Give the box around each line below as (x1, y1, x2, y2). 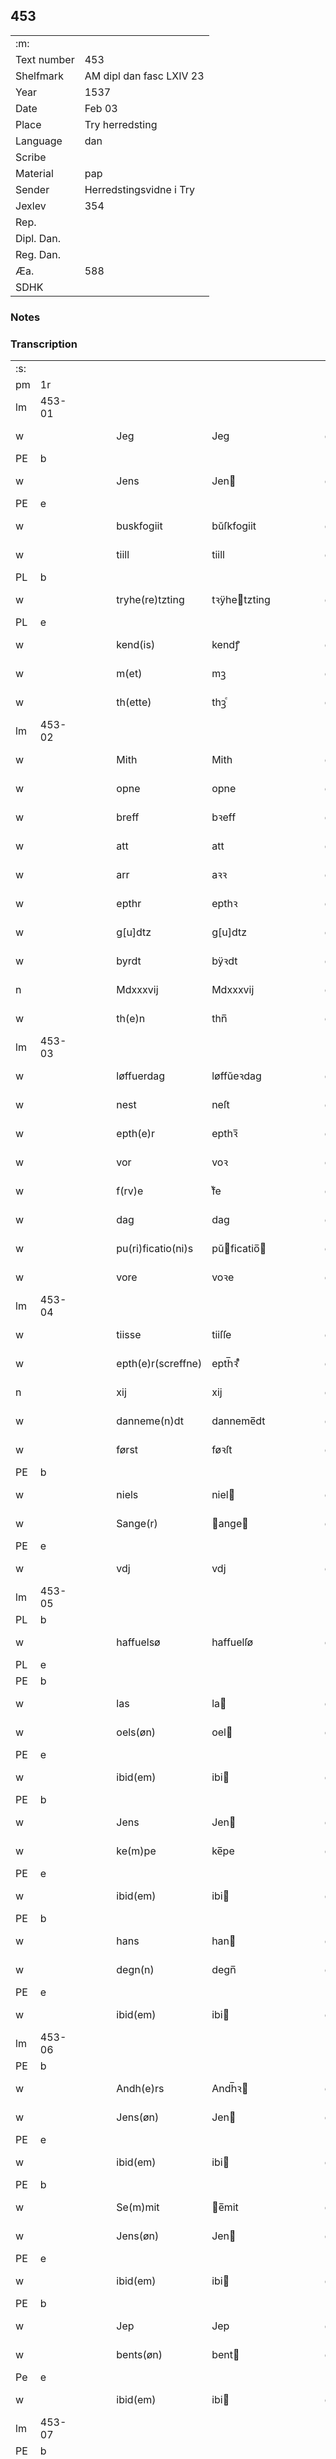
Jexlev (15, 199, 47, 213)
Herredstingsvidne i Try (84, 182, 195, 196)
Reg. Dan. (15, 247, 62, 261)
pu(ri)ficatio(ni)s (116, 1242, 194, 1256)
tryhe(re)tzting (116, 593, 185, 607)
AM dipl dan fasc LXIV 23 (84, 69, 205, 83)
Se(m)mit (116, 2200, 160, 2214)
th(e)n (116, 1012, 146, 1026)
